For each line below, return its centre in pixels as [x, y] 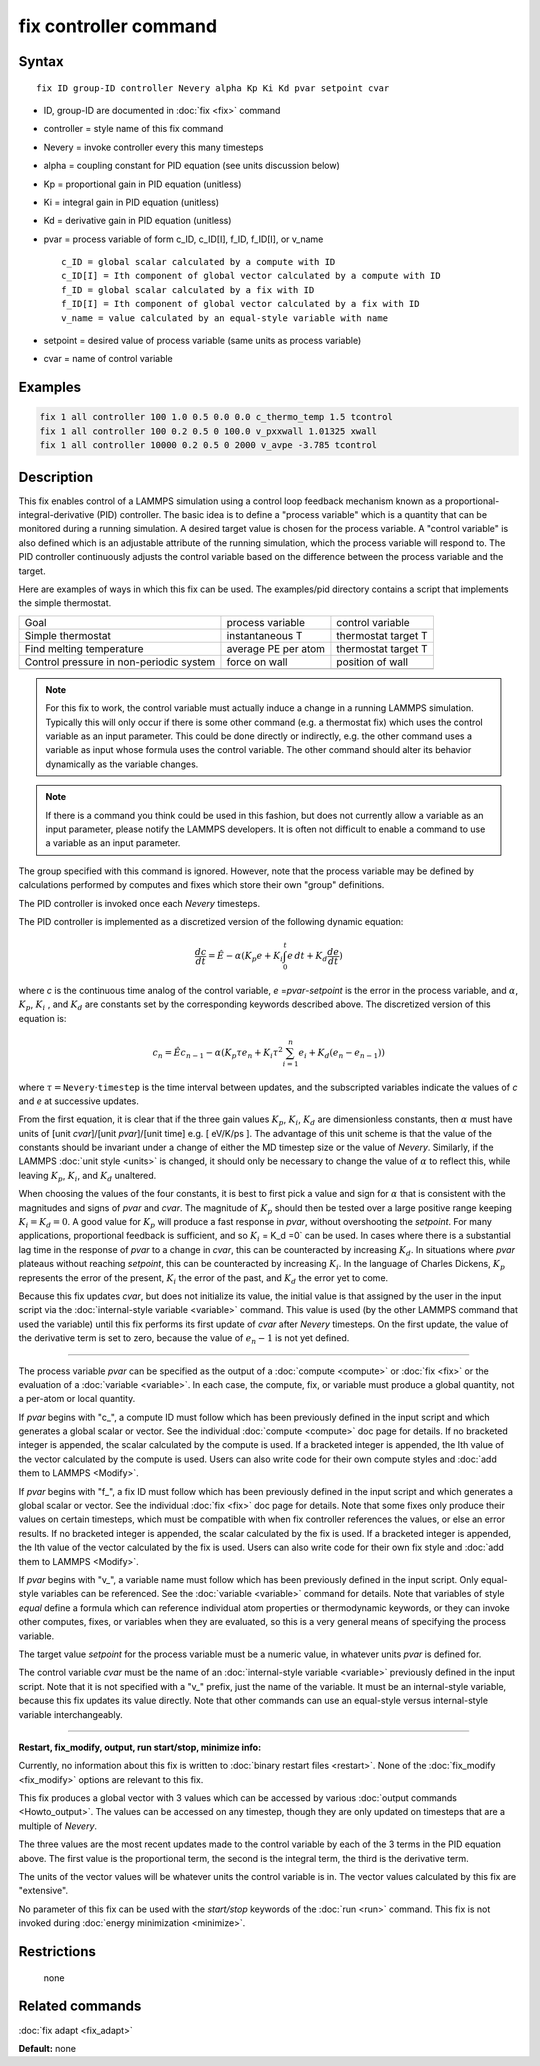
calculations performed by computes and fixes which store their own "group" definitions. [201, 885]
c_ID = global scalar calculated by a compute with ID [198, 262]
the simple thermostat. [65, 603]
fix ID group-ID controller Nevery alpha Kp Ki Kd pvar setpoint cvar [213, 88]
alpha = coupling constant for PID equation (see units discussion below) [191, 166]
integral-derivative [56, 515]
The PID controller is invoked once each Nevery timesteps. [139, 903]
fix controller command [118, 26]
